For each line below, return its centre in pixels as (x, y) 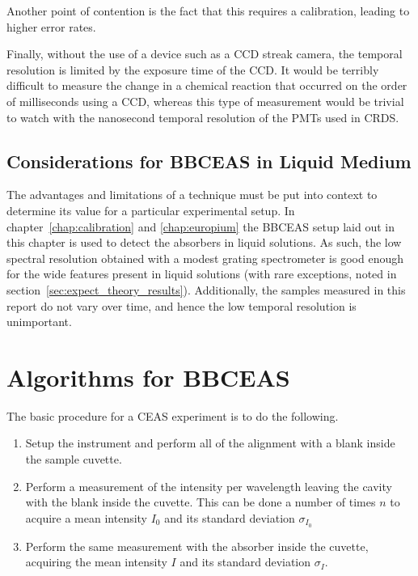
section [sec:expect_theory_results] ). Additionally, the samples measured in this (206, 289)
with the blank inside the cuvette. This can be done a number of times (201, 502)
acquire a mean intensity (87, 517)
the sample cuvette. (74, 459)
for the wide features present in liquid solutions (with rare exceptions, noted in (202, 274)
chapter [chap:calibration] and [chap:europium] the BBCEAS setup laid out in (201, 226)
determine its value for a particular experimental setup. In (151, 210)
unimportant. (39, 322)
